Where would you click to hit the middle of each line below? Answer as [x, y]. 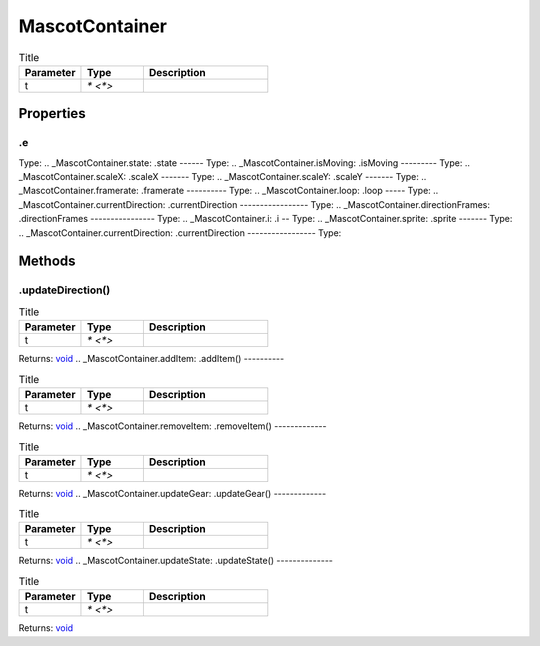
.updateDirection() [64, 290]
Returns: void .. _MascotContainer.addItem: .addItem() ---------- [151, 359]
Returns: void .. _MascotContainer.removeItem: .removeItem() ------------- [172, 426]
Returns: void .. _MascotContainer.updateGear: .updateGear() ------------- [172, 493]
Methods [47, 261]
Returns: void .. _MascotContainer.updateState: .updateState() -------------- [176, 561]
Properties [52, 113]
